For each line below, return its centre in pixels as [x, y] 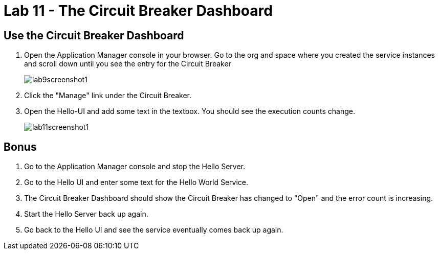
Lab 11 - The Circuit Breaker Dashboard [138, 11]
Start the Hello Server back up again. [86, 214]
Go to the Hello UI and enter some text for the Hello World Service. [136, 182]
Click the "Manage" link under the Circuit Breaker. [108, 96]
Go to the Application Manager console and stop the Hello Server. [135, 167]
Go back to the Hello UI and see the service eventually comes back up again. [154, 230]
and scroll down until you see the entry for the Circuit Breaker [128, 64]
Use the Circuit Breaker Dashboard [94, 35]
